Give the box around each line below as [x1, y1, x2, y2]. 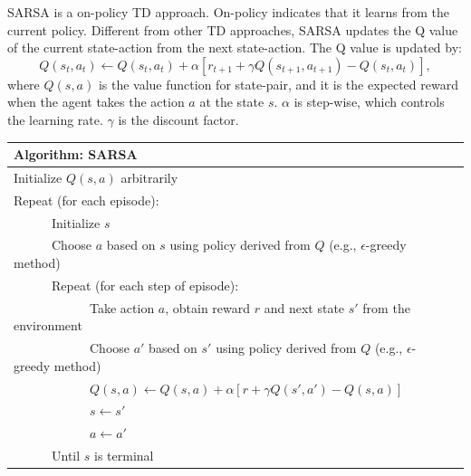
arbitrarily [120, 167, 178, 186]
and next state [264, 298, 345, 317]
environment [14, 316, 82, 335]
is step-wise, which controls [293, 92, 445, 111]
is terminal [94, 446, 154, 465]
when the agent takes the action [7, 92, 185, 111]
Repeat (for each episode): [14, 190, 159, 209]
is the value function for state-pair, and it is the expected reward [98, 74, 458, 93]
